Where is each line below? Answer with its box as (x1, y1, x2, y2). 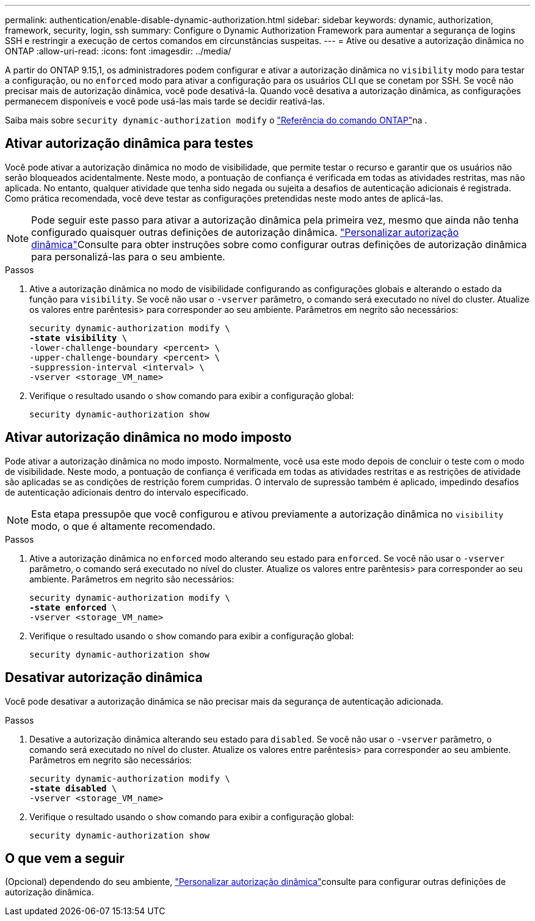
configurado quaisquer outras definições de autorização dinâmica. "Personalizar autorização (31, 226, 459, 238)
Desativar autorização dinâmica (5, 670, 203, 686)
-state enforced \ (29, 602, 117, 612)
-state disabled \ (29, 783, 117, 793)
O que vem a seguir (5, 850, 125, 866)
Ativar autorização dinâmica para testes (5, 136, 253, 152)
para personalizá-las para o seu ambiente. (31, 250, 225, 263)
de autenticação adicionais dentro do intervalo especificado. (5, 486, 249, 497)
